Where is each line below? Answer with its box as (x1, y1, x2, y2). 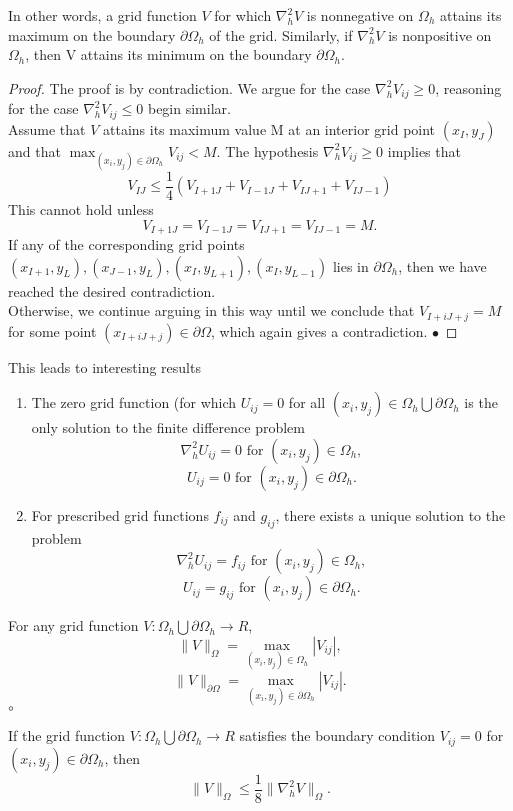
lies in (332, 255, 369, 276)
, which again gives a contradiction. (210, 320, 428, 341)
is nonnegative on (306, 5, 414, 25)
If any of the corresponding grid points (8, 233, 245, 254)
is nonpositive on (388, 24, 492, 45)
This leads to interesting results (8, 356, 201, 377)
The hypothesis (225, 140, 319, 161)
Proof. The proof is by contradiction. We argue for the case (8, 77, 371, 98)
